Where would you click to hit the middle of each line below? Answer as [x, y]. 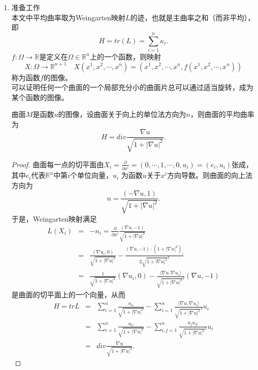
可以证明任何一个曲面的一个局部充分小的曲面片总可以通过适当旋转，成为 [132, 87]
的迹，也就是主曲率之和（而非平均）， [192, 17]
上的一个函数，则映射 [125, 56]
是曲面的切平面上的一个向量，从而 [68, 294]
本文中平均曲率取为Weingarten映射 [68, 17]
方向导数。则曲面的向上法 [210, 175]
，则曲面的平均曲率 [222, 114]
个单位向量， [91, 175]
